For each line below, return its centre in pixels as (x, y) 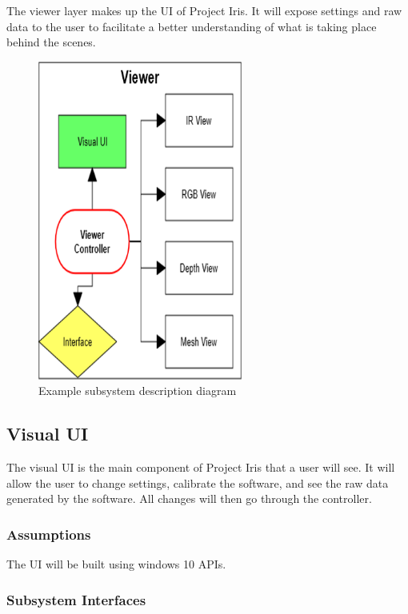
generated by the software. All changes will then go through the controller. (189, 498)
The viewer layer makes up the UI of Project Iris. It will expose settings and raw (204, 10)
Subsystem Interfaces (76, 599)
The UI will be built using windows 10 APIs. (116, 564)
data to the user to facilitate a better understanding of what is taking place (192, 26)
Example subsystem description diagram (138, 391)
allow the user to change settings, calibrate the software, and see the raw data (198, 482)
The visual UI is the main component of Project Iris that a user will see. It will (201, 467)
